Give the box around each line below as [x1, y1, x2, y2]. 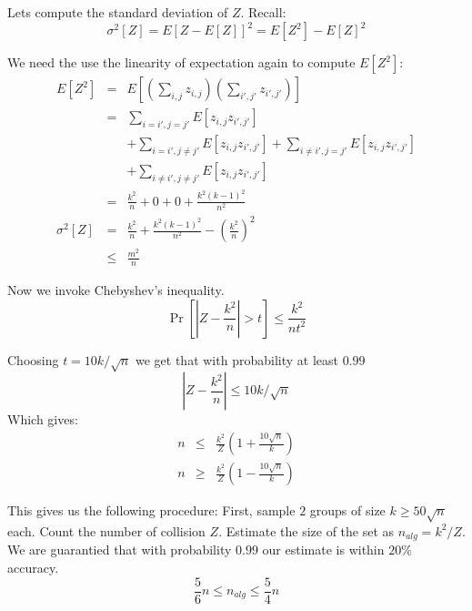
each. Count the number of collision [7, 521, 206, 540]
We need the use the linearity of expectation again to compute [7, 53, 356, 72]
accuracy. [7, 557, 59, 576]
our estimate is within [262, 540, 385, 559]
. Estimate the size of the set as [218, 521, 395, 540]
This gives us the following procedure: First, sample [7, 501, 296, 520]
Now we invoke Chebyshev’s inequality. [7, 280, 225, 300]
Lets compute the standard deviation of [7, 3, 228, 21]
